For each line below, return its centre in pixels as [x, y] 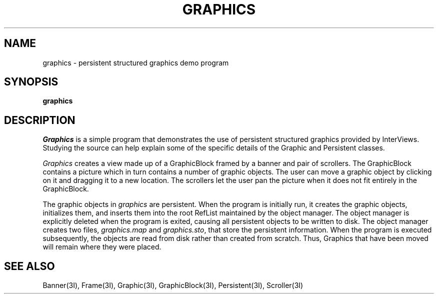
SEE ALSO [29, 266]
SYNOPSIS [31, 82]
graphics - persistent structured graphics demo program [136, 62]
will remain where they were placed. [102, 247]
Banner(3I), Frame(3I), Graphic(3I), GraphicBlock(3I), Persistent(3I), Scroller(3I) [173, 285]
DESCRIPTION [40, 120]
